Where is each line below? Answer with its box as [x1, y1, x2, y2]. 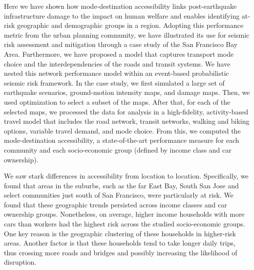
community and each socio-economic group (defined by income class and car [4, 144, 232, 155]
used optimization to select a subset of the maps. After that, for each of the [4, 96, 231, 107]
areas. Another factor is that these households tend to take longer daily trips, [4, 238, 235, 248]
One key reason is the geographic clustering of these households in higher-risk [4, 228, 236, 238]
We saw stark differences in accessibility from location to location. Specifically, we [4, 171, 249, 181]
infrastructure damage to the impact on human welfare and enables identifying [4, 10, 240, 21]
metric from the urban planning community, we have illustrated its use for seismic [4, 29, 250, 40]
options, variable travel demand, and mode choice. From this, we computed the [4, 125, 241, 135]
